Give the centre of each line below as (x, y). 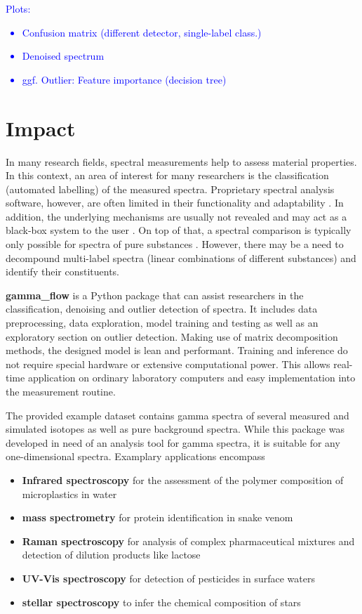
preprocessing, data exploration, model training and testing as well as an (162, 323)
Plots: (18, 8)
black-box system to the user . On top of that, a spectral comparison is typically (179, 230)
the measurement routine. (61, 391)
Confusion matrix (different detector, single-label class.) (142, 32)
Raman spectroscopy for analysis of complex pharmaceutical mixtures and (188, 541)
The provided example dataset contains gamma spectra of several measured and (177, 415)
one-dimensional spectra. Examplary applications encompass (135, 456)
